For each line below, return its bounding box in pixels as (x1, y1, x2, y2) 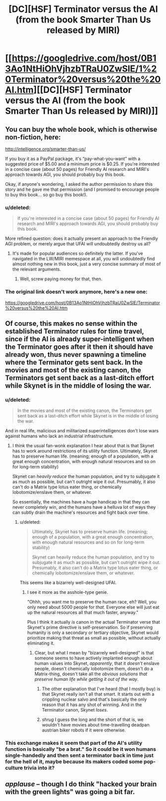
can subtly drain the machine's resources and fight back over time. (12, 509, 149, 515)
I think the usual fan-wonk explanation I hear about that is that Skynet (12, 443, 155, 449)
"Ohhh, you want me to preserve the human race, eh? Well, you (27, 599, 157, 605)
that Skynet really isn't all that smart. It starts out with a (42, 691, 155, 697)
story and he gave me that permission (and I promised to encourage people (5, 186, 160, 192)
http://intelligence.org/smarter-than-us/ (5, 146, 86, 152)
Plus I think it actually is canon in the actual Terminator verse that (27, 619, 160, 625)
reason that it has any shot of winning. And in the (42, 702, 142, 708)
